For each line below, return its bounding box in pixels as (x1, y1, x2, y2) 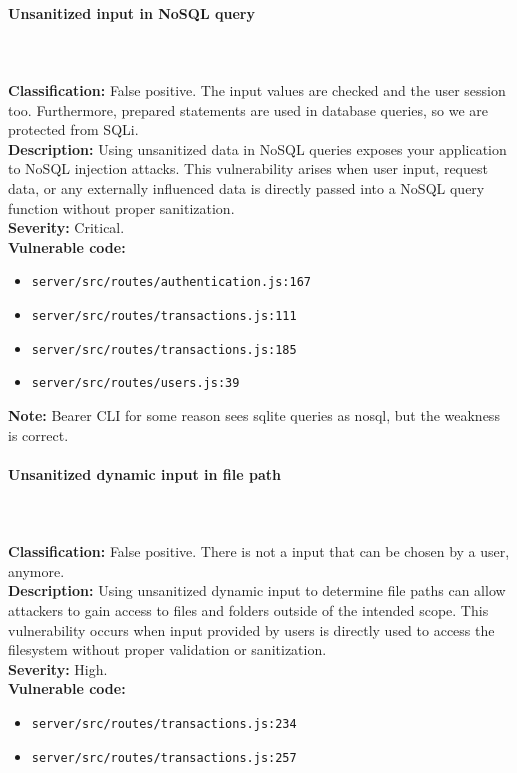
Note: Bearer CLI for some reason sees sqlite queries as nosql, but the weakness (8, 404, 500, 425)
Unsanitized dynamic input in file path (8, 463, 281, 484)
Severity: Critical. (8, 217, 125, 238)
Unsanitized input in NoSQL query (8, 2, 255, 23)
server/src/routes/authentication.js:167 (31, 275, 311, 290)
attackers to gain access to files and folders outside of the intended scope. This (8, 599, 489, 620)
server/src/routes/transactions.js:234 (31, 716, 297, 731)
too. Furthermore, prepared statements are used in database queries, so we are (8, 99, 489, 120)
